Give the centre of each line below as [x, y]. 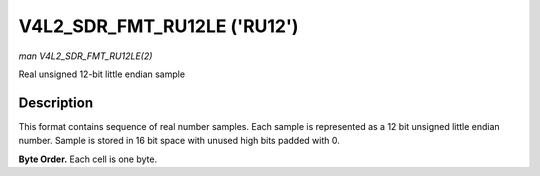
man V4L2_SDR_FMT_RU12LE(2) [85, 56]
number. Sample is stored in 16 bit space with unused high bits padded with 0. [179, 141]
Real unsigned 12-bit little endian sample [101, 74]
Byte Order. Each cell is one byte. [88, 159]
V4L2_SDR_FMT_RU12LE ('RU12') [158, 26]
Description [56, 102]
